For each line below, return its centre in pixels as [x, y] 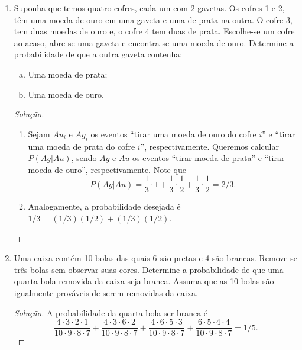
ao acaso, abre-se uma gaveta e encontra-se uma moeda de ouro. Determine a [154, 42]
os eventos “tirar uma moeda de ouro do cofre [173, 134]
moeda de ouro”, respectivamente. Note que [107, 169]
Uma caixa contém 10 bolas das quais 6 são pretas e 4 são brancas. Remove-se [155, 258]
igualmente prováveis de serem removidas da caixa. [106, 292]
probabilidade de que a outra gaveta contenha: [98, 54]
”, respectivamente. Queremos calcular [210, 146]
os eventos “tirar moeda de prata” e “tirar [209, 158]
